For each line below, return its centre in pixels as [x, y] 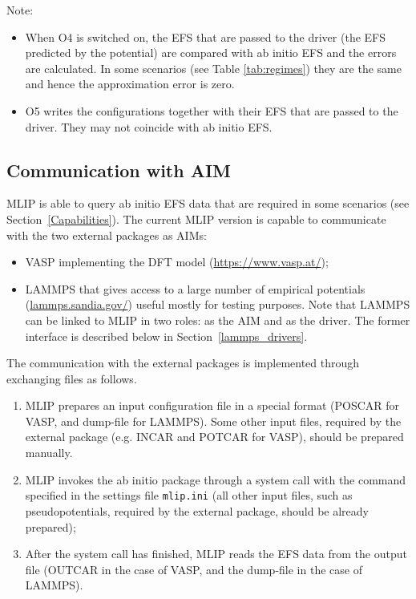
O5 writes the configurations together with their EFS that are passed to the [212, 110]
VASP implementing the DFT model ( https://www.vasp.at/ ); [177, 262]
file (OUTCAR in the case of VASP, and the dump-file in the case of [194, 569]
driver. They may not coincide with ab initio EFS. [149, 126]
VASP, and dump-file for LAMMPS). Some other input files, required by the [213, 421]
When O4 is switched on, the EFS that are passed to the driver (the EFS [205, 36]
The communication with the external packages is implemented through [183, 363]
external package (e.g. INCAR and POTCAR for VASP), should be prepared [214, 437]
